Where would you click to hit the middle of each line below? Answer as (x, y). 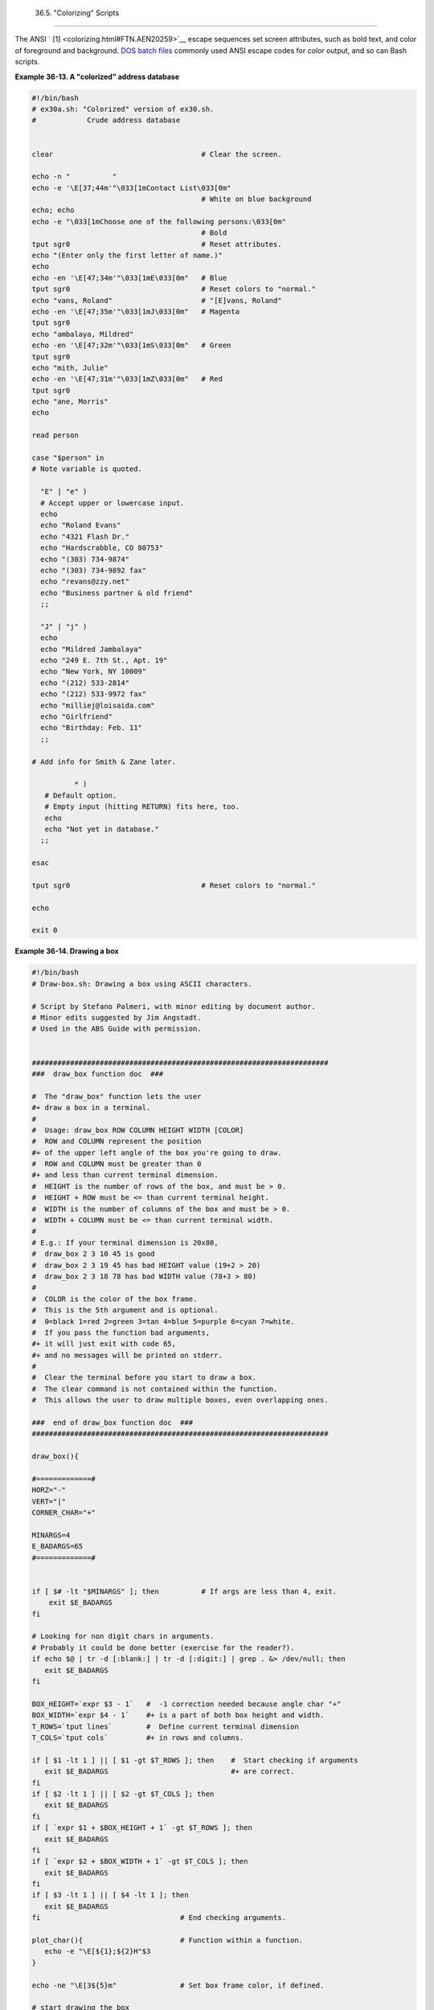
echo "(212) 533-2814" (85, 683)
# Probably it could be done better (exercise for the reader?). (163, 1647)
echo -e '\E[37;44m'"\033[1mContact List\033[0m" (131, 188)
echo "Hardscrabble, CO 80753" (102, 548)
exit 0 (45, 930)
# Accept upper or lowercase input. (113, 503)
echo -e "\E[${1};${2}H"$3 (98, 1951)
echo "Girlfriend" (76, 717)
